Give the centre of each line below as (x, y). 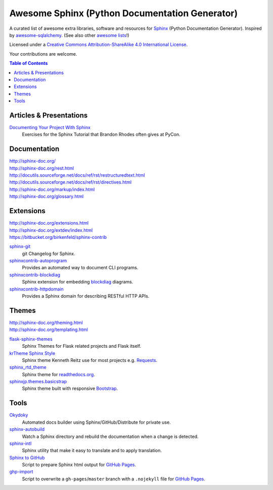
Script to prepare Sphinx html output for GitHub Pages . (79, 465)
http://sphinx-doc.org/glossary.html (47, 196)
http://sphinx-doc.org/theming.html (46, 322)
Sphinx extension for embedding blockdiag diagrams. (78, 282)
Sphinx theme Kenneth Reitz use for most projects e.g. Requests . (90, 360)
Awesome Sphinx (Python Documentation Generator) (124, 13)
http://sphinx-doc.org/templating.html (49, 330)
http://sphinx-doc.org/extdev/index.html (51, 230)
